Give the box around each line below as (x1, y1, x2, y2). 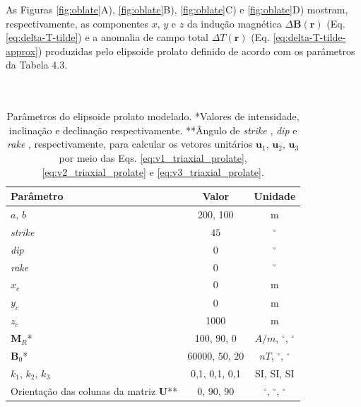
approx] (6, 43, 38, 58)
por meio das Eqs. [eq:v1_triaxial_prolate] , (59, 150, 247, 165)
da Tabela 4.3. (6, 57, 68, 72)
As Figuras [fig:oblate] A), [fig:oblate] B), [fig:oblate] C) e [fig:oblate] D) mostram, (6, 2, 348, 16)
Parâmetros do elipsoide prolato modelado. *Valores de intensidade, (6, 109, 300, 124)
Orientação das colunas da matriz (11, 383, 156, 398)
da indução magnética (187, 16, 282, 30)
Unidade (254, 189, 296, 203)
